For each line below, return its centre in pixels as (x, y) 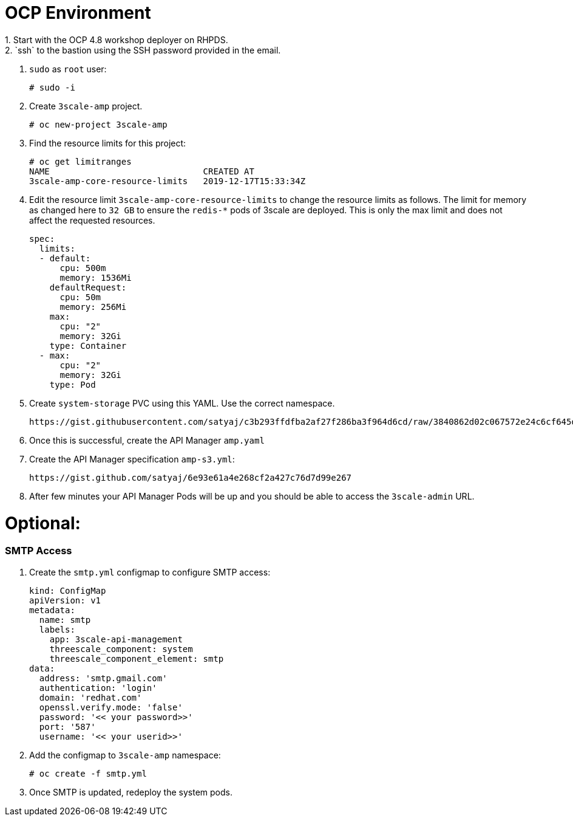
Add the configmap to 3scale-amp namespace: (125, 755)
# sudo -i (52, 87)
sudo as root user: (68, 69)
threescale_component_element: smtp (137, 658)
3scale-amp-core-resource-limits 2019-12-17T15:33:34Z (168, 181)
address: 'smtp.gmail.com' (103, 678)
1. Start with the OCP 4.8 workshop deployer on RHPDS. (117, 40)
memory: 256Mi (93, 307)
